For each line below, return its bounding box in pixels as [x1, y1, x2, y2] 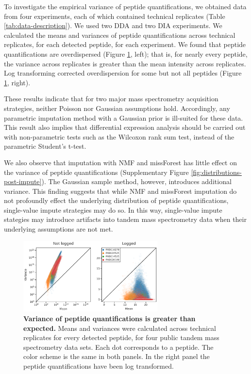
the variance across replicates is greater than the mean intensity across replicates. [4, 58, 246, 68]
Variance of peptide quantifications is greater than [23, 313, 196, 323]
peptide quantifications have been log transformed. [23, 360, 174, 371]
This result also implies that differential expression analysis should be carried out [4, 122, 246, 132]
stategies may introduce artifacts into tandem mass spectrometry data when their [4, 214, 247, 224]
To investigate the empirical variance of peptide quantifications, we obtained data [4, 1, 247, 11]
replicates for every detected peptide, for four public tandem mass [23, 332, 219, 343]
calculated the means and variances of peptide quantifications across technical [4, 30, 235, 40]
